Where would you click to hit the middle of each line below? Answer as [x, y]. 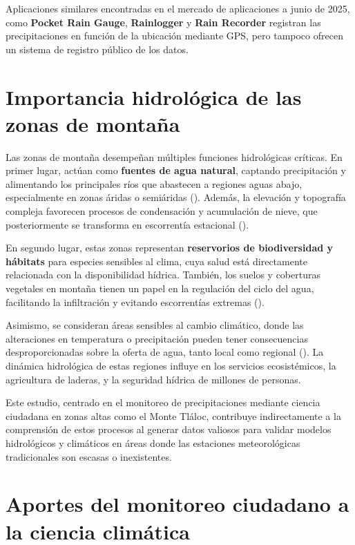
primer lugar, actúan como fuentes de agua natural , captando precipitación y [176, 170]
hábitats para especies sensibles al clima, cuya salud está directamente [156, 261]
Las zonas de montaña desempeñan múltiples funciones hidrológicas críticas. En [174, 156]
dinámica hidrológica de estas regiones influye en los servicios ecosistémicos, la [171, 365]
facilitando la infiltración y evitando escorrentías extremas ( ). [135, 302]
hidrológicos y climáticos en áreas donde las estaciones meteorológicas [153, 442]
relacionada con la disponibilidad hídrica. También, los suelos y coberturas [163, 275]
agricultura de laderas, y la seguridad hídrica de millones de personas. [153, 379]
